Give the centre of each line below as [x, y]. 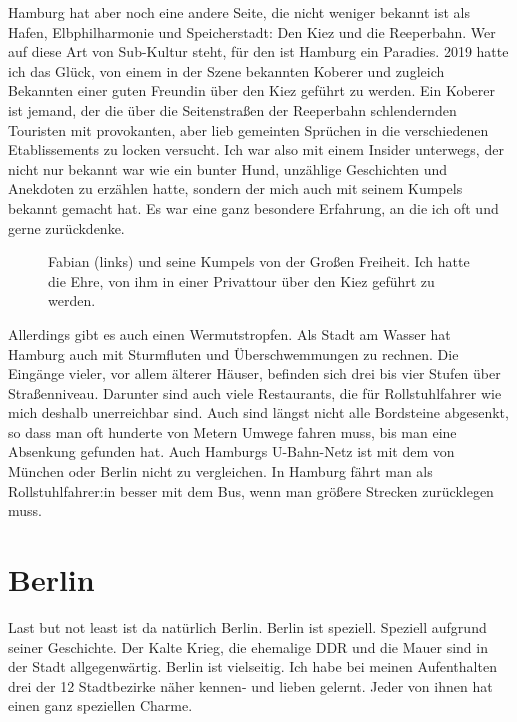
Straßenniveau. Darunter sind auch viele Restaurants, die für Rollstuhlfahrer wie [255, 392]
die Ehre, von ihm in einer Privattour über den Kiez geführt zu [241, 280]
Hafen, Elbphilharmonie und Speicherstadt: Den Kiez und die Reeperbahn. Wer [252, 31]
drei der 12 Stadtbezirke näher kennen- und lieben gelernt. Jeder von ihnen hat [250, 685]
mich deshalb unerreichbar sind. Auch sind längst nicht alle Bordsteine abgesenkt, [258, 412]
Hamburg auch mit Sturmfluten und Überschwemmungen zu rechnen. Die [233, 353]
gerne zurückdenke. [66, 227]
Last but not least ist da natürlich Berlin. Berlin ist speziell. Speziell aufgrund [247, 626]
